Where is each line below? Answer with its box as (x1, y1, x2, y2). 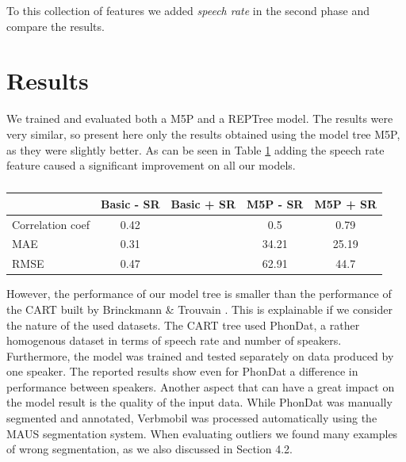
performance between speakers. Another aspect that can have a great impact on (6, 378, 395, 395)
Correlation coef (12, 216, 90, 232)
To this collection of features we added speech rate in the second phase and (6, 2, 370, 18)
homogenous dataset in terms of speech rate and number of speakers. (6, 332, 342, 349)
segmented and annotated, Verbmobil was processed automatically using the (6, 410, 377, 426)
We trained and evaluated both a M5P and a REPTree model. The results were (6, 110, 393, 127)
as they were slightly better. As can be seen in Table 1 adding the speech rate (6, 141, 385, 158)
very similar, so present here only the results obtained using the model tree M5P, (6, 125, 400, 142)
